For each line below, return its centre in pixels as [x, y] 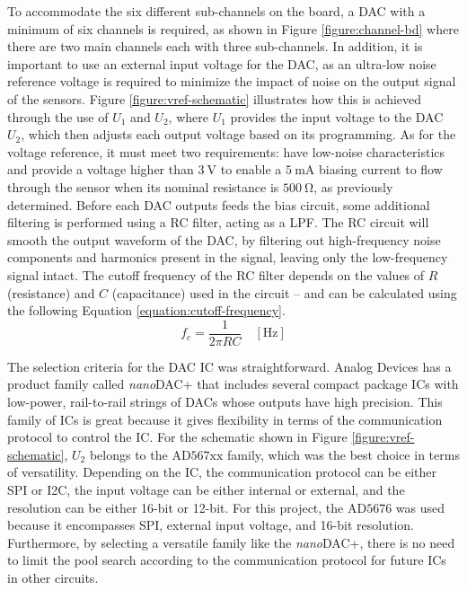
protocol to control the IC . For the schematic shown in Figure [177, 437]
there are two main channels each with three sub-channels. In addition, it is [215, 46]
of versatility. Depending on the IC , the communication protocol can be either [222, 472]
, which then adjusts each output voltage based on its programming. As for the [238, 134]
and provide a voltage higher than [101, 169]
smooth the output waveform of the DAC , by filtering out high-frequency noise [224, 239]
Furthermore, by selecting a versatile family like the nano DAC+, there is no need [231, 542]
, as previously [353, 186]
